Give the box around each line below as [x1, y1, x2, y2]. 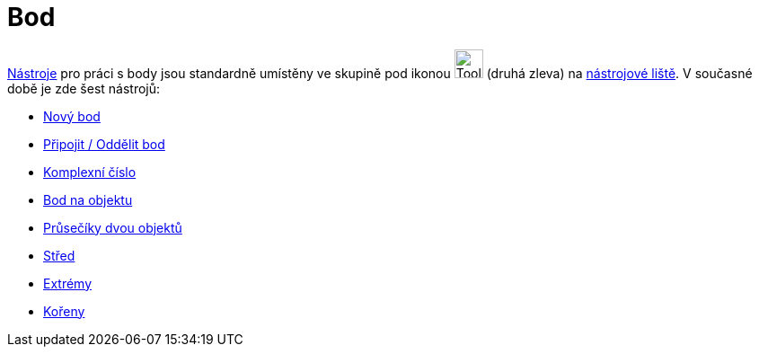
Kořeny [43, 303, 85, 319]
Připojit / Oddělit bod [43, 136, 165, 152]
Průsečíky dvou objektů [43, 219, 182, 235]
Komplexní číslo [43, 164, 137, 180]
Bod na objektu [43, 191, 133, 208]
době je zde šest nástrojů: [7, 80, 161, 96]
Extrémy [43, 275, 93, 291]
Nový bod [43, 108, 101, 124]
